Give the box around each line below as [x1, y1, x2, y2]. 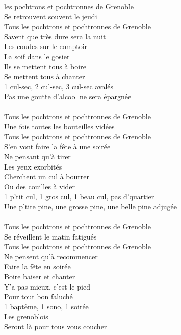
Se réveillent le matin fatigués [4, 231, 97, 242]
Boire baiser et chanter [4, 271, 75, 282]
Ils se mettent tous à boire [4, 61, 86, 71]
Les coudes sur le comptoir [4, 41, 88, 52]
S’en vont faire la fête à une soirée [4, 141, 111, 152]
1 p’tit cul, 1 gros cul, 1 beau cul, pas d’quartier [4, 191, 154, 202]
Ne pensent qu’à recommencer [4, 251, 98, 261]
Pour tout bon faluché [4, 291, 73, 302]
